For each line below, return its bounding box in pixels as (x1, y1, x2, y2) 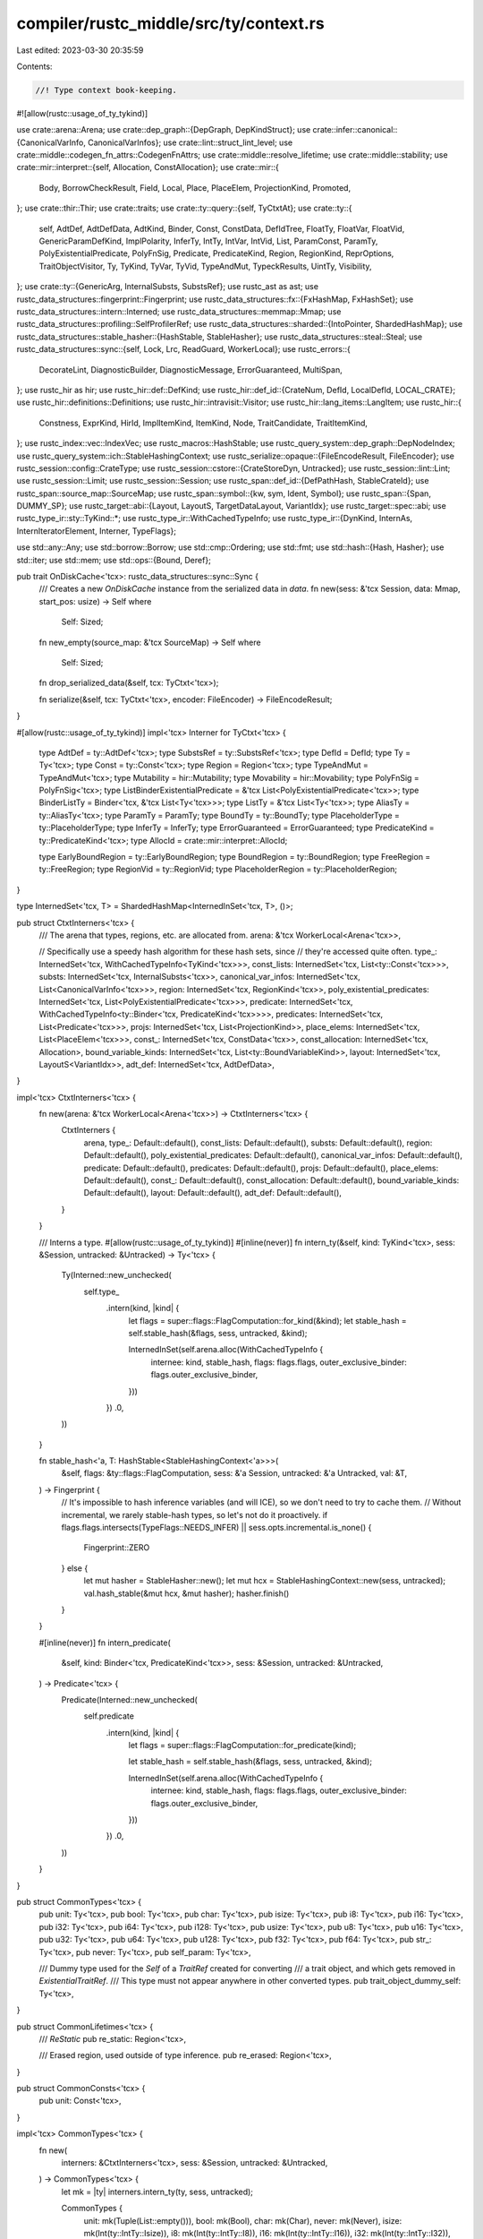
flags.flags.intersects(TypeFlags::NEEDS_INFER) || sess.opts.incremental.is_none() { (61, 1523, 372, 1533)
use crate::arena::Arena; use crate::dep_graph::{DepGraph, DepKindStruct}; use (16, 124, 311, 135)
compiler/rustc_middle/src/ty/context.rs (16, 13, 326, 33)
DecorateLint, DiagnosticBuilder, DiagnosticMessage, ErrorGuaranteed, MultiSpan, (38, 364, 343, 375)
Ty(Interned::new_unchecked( (61, 1270, 172, 1281)
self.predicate (83, 1711, 134, 1721)
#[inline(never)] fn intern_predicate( (38, 1637, 172, 1648)
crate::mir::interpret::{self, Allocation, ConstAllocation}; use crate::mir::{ (16, 162, 279, 173)
